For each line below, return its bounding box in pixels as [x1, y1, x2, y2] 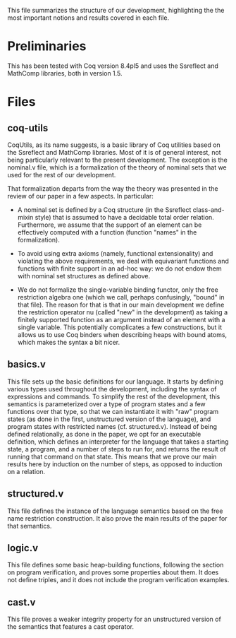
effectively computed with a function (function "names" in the [17, 228, 197, 236]
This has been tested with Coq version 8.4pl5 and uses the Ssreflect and [7, 61, 218, 70]
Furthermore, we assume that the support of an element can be [17, 220, 202, 229]
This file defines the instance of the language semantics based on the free [7, 507, 223, 515]
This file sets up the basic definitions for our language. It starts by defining [7, 377, 224, 386]
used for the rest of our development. [7, 170, 116, 179]
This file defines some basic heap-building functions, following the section [7, 561, 224, 569]
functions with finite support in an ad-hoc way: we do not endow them [17, 264, 222, 273]
